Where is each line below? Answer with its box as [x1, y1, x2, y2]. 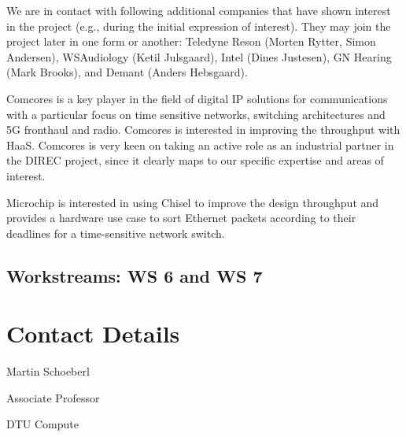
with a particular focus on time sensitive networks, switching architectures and [6, 106, 386, 122]
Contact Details [6, 317, 180, 350]
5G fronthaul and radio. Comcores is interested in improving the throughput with [6, 121, 400, 138]
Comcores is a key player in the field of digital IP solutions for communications [6, 90, 388, 106]
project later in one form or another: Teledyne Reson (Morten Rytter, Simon [6, 33, 376, 50]
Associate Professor [6, 389, 100, 406]
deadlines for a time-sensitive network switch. [6, 224, 225, 241]
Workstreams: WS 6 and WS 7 [6, 263, 263, 287]
